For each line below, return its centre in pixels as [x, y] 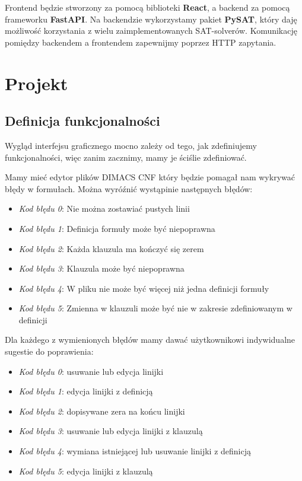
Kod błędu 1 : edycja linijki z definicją [86, 391]
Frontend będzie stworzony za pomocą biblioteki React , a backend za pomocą [147, 7]
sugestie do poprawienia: [49, 351]
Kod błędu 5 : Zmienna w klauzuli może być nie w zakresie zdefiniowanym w [155, 308]
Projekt [36, 83]
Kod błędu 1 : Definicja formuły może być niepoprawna [117, 228]
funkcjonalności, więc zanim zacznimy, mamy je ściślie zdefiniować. [126, 157]
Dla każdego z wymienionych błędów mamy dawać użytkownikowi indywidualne [150, 340]
